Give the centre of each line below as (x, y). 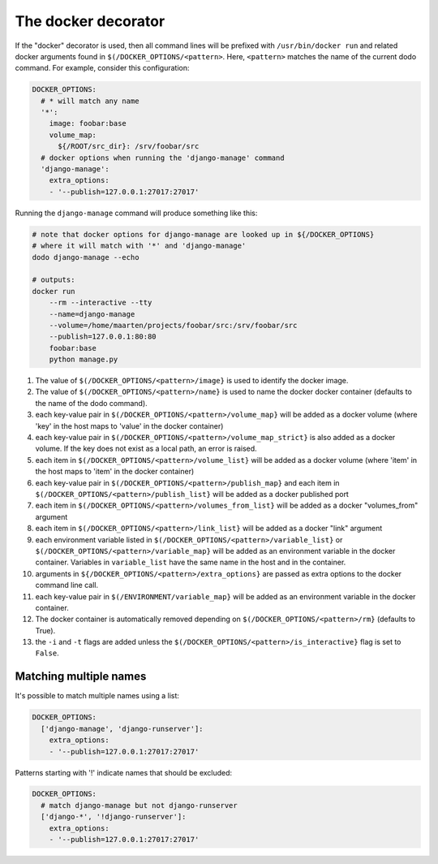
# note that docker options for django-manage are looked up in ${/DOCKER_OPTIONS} (203, 234)
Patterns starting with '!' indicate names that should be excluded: (124, 772)
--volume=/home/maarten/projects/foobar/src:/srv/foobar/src (173, 325)
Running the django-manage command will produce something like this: (136, 213)
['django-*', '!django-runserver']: (114, 817)
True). (45, 630)
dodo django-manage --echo (86, 257)
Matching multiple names (81, 677)
